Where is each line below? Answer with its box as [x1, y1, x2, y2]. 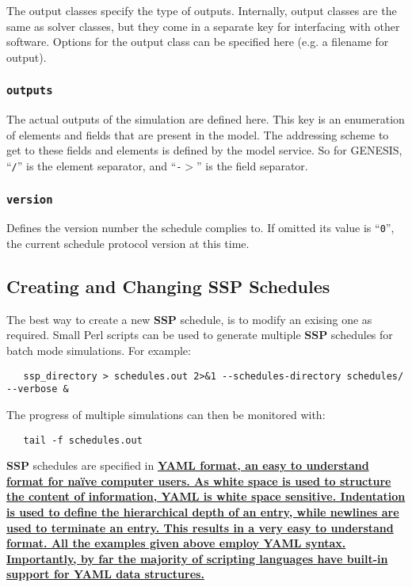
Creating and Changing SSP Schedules [6, 274, 330, 299]
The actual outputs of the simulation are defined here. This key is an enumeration [6, 111, 405, 128]
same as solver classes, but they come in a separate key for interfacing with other [6, 17, 400, 34]
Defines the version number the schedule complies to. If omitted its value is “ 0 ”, [6, 219, 395, 236]
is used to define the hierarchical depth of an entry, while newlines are [6, 503, 399, 520]
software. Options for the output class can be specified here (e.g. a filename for [6, 33, 389, 50]
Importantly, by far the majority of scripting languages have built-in [6, 550, 388, 566]
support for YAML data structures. [6, 566, 204, 582]
